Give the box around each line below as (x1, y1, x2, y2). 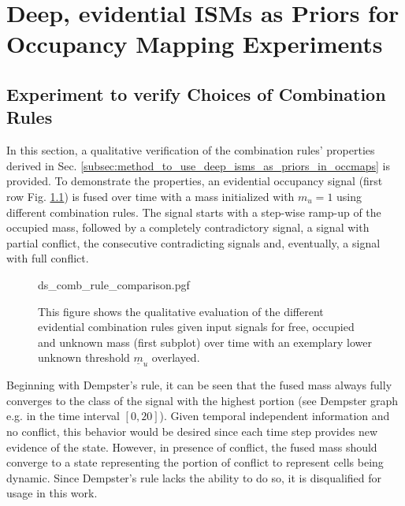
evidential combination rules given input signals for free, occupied (38, 318, 355, 335)
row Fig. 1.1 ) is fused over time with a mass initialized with (6, 188, 295, 204)
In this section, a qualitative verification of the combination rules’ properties (6, 142, 375, 158)
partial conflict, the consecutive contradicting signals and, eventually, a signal (6, 234, 381, 251)
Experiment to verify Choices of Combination (6, 81, 386, 106)
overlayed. (151, 349, 200, 366)
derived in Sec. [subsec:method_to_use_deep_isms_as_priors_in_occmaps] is (6, 157, 390, 173)
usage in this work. (6, 485, 98, 501)
